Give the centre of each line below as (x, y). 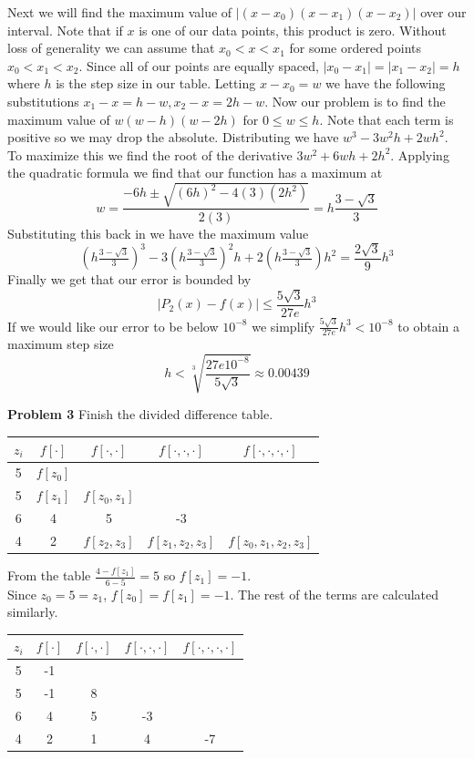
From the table (49, 575)
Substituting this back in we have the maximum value (158, 233)
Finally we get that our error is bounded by (129, 279)
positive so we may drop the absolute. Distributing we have (173, 137)
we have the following (386, 83)
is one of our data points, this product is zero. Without (293, 30)
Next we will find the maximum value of (120, 12)
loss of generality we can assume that (111, 48)
